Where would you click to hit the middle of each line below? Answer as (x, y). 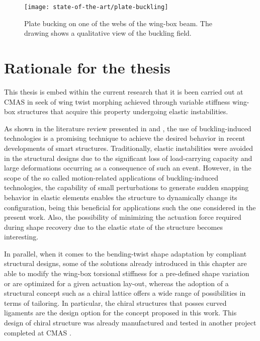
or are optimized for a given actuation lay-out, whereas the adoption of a (116, 283)
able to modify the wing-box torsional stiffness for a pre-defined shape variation (127, 273)
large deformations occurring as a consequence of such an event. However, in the (128, 168)
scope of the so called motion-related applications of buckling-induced (111, 177)
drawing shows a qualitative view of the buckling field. (108, 33)
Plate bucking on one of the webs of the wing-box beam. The (118, 23)
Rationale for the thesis (87, 68)
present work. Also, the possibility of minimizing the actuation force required (123, 217)
